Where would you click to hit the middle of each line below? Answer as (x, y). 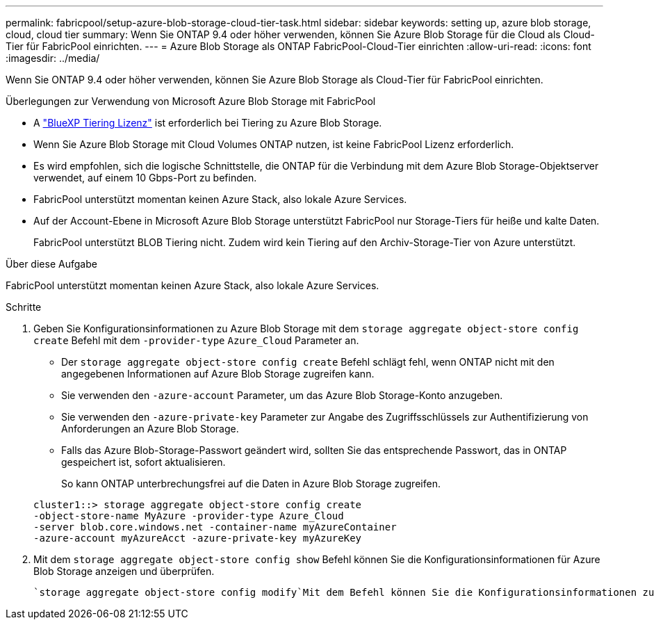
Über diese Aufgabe (51, 264)
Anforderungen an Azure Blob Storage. (150, 429)
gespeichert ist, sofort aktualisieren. (143, 462)
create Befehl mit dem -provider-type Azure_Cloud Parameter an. (196, 340)
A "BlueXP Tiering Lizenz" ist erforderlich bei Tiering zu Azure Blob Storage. (208, 123)
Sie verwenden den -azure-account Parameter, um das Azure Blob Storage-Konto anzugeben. (282, 395)
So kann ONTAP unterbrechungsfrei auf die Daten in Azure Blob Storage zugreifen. (251, 484)
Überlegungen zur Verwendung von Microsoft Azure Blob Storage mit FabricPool (191, 101)
